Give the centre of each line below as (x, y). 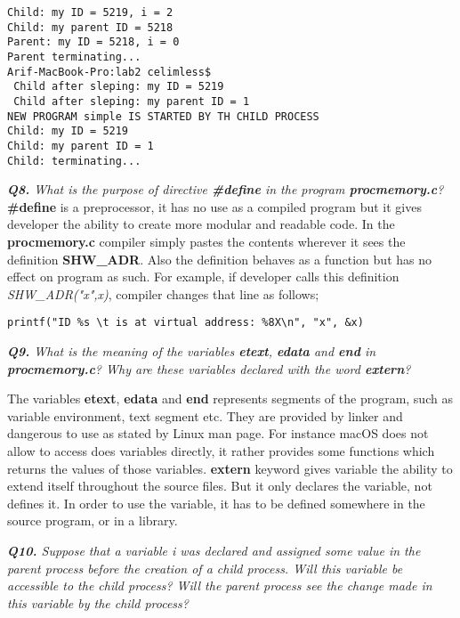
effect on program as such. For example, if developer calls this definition (203, 276)
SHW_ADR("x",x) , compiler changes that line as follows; (163, 293)
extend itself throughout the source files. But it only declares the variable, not (220, 486)
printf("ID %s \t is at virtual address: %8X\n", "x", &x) (186, 323)
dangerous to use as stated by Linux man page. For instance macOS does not (218, 433)
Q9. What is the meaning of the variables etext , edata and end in (192, 351)
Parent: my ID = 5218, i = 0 (93, 42)
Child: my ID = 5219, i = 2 (90, 12)
